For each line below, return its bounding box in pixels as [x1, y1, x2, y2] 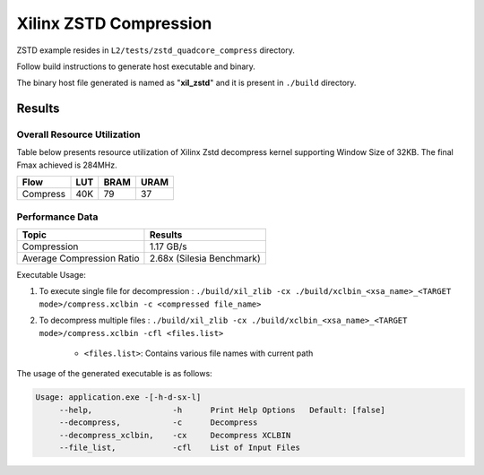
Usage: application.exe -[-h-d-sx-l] [35, 393, 202, 402]
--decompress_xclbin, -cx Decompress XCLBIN [58, 430, 291, 440]
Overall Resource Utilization [16, 128, 141, 141]
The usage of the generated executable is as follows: [16, 368, 212, 379]
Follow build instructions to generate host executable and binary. [16, 61, 255, 72]
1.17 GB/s [149, 240, 187, 253]
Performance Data [16, 211, 99, 223]
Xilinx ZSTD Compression [16, 13, 212, 33]
